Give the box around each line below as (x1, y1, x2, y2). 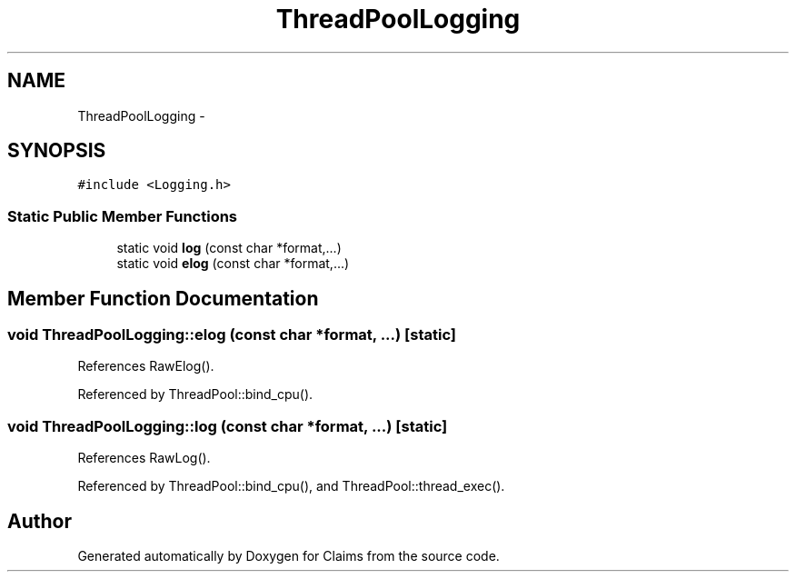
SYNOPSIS (7, 139, 106, 163)
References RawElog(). (77, 358, 214, 374)
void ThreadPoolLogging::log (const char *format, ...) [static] (7, 416, 448, 435)
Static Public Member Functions (7, 206, 238, 225)
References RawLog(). (77, 450, 211, 466)
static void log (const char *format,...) (116, 240, 342, 256)
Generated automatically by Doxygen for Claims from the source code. (77, 548, 500, 564)
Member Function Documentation (7, 286, 319, 310)
